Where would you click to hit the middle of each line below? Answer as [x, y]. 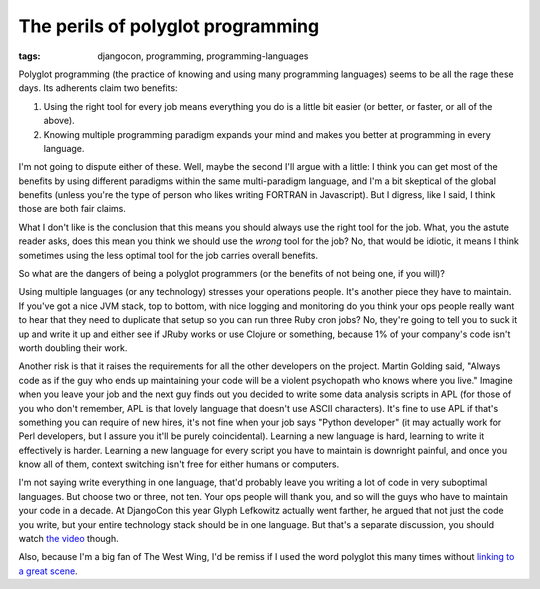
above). [59, 121]
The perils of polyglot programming [169, 26]
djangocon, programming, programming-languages [203, 56]
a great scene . [48, 571]
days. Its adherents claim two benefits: [98, 88]
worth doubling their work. [73, 347]
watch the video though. [68, 539]
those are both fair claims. [72, 209]
